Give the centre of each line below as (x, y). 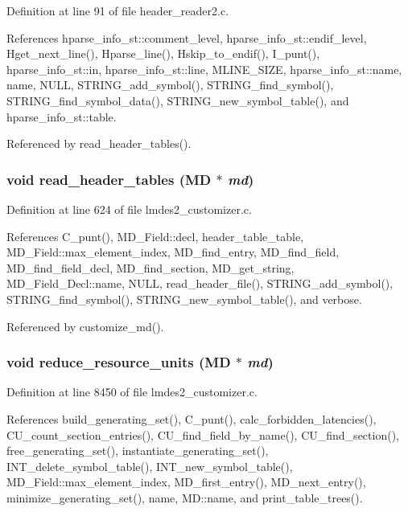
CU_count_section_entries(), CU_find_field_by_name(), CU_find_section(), (203, 434)
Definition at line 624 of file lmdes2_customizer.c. (129, 209)
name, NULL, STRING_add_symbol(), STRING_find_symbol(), (170, 85)
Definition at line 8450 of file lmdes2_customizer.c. (132, 392)
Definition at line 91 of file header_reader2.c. (118, 10)
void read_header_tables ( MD (109, 179)
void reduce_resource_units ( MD (119, 362)
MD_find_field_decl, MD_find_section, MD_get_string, (150, 267)
